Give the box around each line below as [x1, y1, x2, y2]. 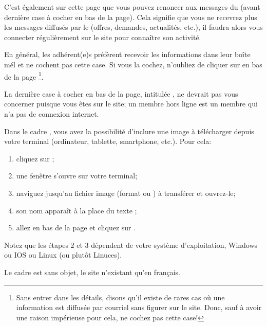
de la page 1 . [4, 69, 44, 82]
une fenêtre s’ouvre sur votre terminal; [16, 170, 138, 181]
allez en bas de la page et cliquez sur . [16, 222, 136, 233]
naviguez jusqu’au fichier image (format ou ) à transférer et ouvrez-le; [16, 187, 236, 198]
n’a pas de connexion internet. [4, 108, 99, 119]
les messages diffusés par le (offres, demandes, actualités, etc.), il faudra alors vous [4, 22, 263, 32]
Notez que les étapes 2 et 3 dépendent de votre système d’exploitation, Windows [4, 239, 258, 250]
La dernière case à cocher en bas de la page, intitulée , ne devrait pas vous [4, 88, 238, 99]
